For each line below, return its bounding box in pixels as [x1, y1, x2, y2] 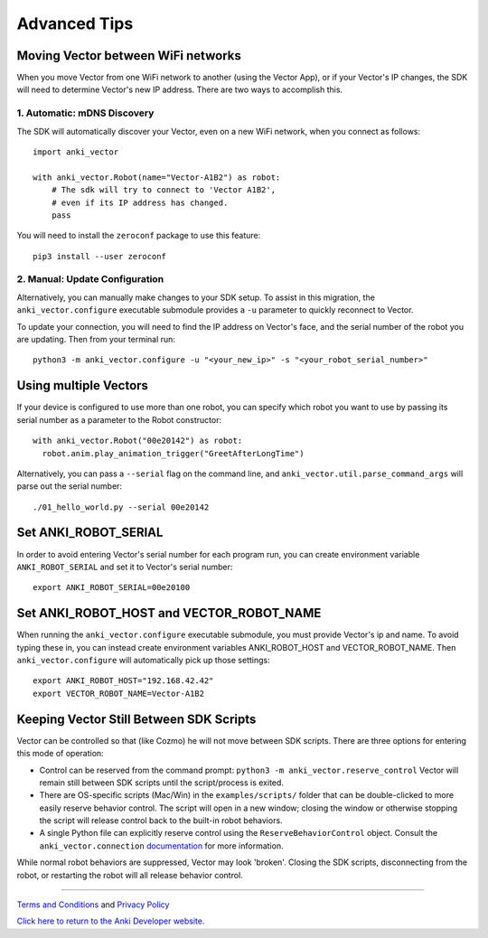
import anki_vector [33, 146, 119, 157]
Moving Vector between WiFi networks [16, 48, 241, 63]
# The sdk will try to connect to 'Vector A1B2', [51, 185, 276, 195]
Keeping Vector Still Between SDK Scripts [16, 711, 257, 727]
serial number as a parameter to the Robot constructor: [16, 414, 221, 425]
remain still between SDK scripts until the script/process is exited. [39, 777, 285, 788]
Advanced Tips [16, 14, 134, 33]
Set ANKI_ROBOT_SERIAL [16, 525, 164, 540]
